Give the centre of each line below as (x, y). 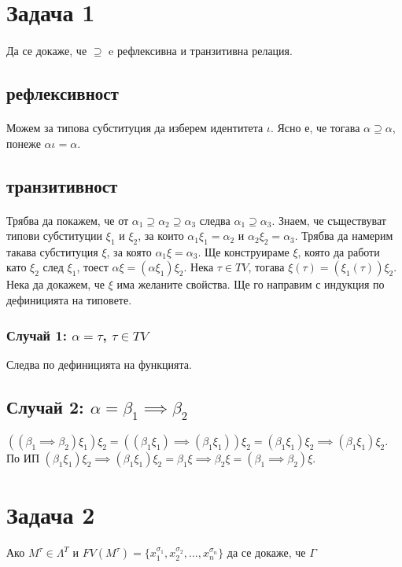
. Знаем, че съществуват (329, 220)
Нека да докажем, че (56, 284)
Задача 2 (51, 514)
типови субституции (55, 236)
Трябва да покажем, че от (68, 220)
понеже (24, 143)
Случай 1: (37, 335)
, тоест (92, 267)
